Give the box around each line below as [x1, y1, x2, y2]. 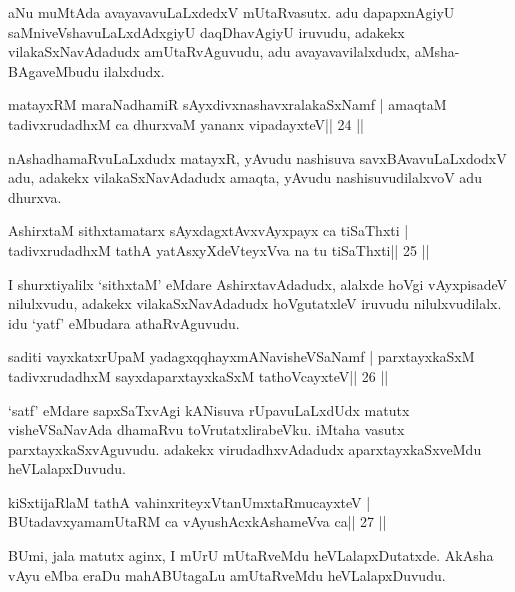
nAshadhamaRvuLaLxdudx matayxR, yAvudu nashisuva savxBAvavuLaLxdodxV [8, 147, 507, 168]
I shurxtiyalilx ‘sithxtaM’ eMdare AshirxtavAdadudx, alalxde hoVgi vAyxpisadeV [8, 273, 508, 294]
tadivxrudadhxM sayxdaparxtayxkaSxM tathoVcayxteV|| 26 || [8, 365, 389, 386]
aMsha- [414, 41, 460, 62]
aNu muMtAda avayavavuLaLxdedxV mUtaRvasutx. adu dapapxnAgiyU [8, 2, 455, 22]
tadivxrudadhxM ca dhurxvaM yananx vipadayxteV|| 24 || [8, 113, 365, 134]
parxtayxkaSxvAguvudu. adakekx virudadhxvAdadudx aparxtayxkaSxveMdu [8, 438, 482, 459]
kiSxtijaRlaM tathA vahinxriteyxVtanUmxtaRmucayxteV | [8, 491, 371, 512]
